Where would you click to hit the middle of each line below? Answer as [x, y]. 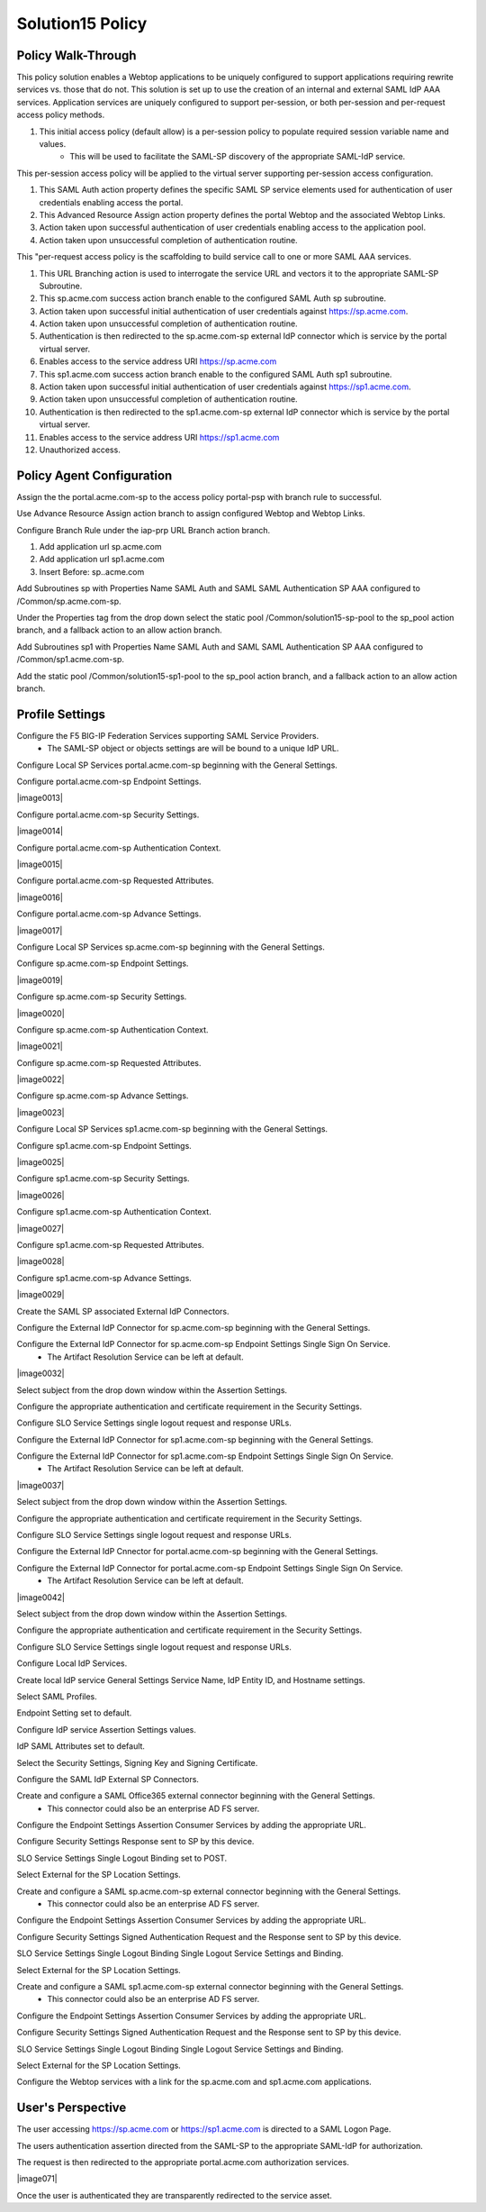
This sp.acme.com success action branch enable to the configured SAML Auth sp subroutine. [213, 298]
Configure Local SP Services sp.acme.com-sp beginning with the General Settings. [171, 947]
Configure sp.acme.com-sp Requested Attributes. [109, 1062]
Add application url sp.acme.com [100, 547]
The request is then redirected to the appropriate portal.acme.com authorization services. [183, 2162]
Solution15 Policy [82, 23]
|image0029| [40, 1295]
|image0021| [40, 1046]
